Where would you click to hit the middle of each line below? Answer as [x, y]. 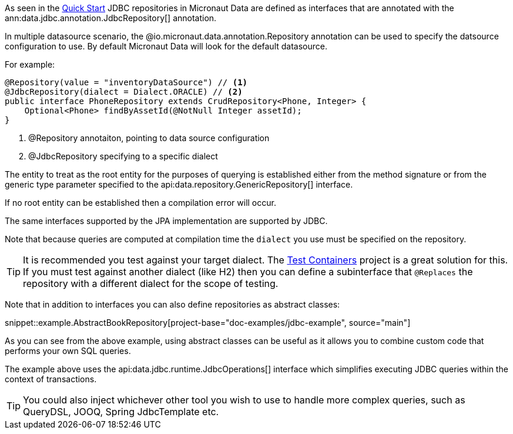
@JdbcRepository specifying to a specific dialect [123, 156]
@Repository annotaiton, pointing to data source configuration [149, 138]
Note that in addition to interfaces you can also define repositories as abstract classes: [172, 304]
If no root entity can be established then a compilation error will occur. [140, 203]
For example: [30, 64]
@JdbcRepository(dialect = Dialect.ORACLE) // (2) [124, 92]
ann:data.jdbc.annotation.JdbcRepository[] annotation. [111, 18]
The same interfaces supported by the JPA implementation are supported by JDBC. [166, 221]
